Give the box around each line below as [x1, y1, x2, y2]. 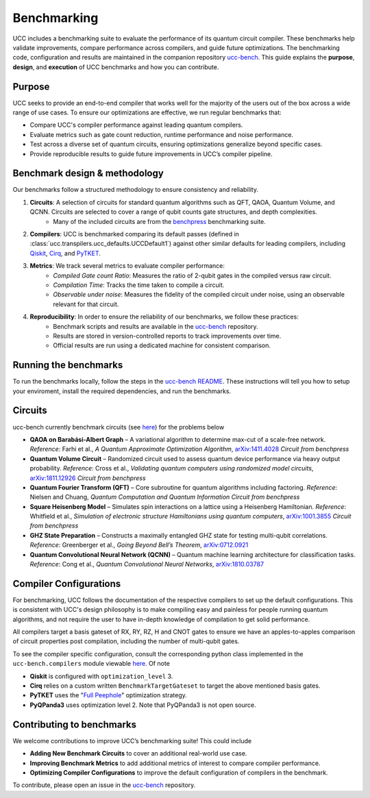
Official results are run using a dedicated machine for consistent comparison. [53, 341, 271, 349]
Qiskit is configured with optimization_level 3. [29, 672, 173, 680]
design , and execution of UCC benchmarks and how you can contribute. [12, 62, 219, 71]
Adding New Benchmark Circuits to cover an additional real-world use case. [29, 749, 247, 758]
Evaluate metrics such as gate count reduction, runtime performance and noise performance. [29, 130, 294, 138]
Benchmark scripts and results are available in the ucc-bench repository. [53, 322, 258, 330]
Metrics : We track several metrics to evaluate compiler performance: [29, 262, 225, 270]
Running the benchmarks [12, 360, 123, 371]
